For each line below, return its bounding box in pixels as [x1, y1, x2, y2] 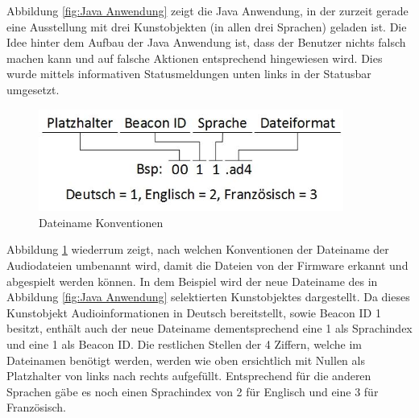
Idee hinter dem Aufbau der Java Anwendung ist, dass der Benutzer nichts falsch [6, 34, 406, 51]
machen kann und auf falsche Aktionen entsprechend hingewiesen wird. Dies [6, 49, 383, 66]
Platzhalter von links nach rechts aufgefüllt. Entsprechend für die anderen [6, 367, 371, 384]
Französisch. [6, 399, 66, 416]
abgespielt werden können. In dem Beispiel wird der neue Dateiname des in [6, 272, 378, 289]
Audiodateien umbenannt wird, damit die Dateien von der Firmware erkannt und [6, 257, 409, 274]
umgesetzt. [6, 81, 60, 97]
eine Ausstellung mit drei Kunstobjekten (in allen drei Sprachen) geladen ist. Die [6, 18, 407, 35]
